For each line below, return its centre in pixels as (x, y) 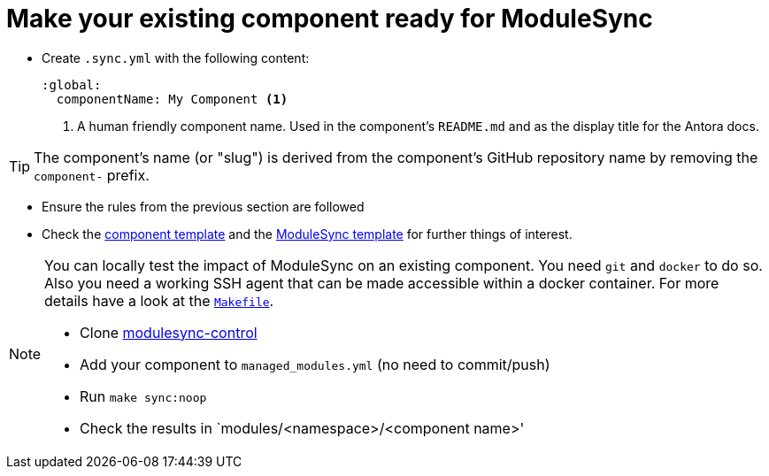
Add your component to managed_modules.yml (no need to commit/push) (315, 364)
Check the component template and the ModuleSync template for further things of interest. (307, 234)
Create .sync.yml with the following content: (176, 58)
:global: (72, 84)
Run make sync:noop (143, 396)
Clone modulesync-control (169, 332)
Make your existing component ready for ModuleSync (330, 19)
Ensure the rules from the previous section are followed (203, 206)
